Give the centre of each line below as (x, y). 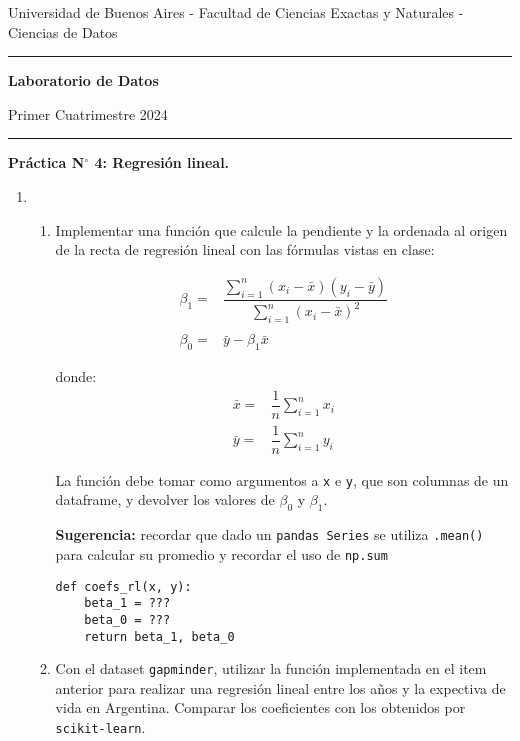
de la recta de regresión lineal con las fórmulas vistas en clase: (245, 249)
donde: (76, 376)
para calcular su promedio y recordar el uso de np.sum (221, 553)
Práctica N (46, 162)
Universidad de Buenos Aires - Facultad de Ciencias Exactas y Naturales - (236, 12)
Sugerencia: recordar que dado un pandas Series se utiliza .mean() (269, 534)
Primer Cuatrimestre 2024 (88, 113)
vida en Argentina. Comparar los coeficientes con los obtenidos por (260, 707)
